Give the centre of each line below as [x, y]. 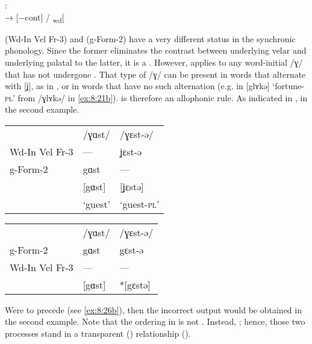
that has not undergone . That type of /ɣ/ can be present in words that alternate [155, 74]
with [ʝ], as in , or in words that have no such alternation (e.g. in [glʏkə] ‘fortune [153, 86]
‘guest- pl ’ [140, 204]
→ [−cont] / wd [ [35, 17]
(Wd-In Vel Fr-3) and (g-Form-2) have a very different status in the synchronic [150, 38]
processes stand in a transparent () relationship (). [98, 333]
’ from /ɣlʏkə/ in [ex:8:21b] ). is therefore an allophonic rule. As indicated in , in [160, 97]
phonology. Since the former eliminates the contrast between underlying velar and [156, 50]
